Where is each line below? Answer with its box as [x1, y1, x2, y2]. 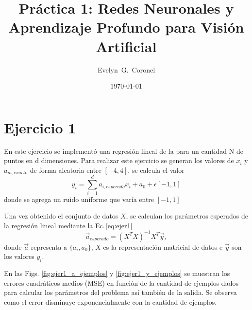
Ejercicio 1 [4, 117, 76, 137]
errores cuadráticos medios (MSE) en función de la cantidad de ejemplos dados [4, 277, 238, 288]
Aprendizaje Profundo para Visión [8, 17, 244, 37]
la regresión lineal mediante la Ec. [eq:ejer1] [4, 220, 133, 230]
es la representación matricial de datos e [103, 241, 223, 252]
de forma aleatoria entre [30, 164, 101, 175]
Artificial [96, 36, 157, 56]
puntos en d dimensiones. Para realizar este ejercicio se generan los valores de [4, 155, 234, 165]
